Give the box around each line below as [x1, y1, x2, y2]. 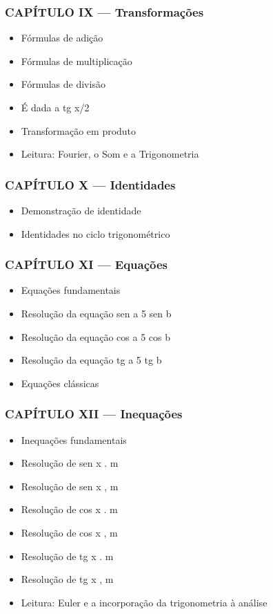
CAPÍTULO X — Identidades [5, 176, 176, 193]
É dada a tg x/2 [21, 100, 90, 114]
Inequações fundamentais [21, 432, 127, 447]
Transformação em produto [21, 123, 136, 138]
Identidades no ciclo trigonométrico [21, 226, 170, 241]
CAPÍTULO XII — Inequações [5, 405, 183, 422]
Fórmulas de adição [21, 30, 103, 45]
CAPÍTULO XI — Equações [5, 256, 168, 273]
